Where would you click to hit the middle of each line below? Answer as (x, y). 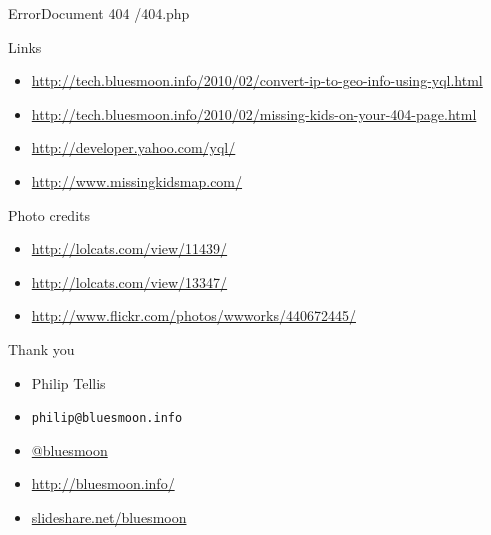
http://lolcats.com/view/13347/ (129, 281)
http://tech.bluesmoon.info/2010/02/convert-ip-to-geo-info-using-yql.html (257, 80)
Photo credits (49, 214)
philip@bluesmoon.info (107, 418)
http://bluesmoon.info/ (103, 483)
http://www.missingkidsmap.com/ (137, 180)
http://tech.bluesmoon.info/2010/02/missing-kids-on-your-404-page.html (254, 113)
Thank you (41, 348)
